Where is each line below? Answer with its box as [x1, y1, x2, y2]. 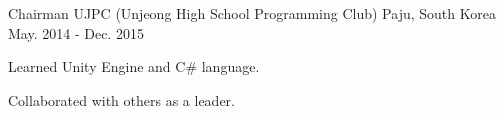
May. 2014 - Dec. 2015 [8, 22, 144, 43]
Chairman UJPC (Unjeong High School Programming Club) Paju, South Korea [8, 3, 496, 23]
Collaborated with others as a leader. [8, 89, 235, 110]
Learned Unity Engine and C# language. [8, 56, 260, 77]
